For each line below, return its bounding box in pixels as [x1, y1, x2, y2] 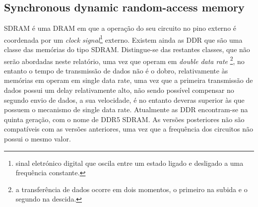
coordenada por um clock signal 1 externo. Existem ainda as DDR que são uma [4, 33, 243, 45]
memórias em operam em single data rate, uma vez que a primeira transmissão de [4, 75, 253, 85]
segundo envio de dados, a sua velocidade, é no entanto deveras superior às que [4, 94, 245, 105]
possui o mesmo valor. [4, 134, 71, 144]
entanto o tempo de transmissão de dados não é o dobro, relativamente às [4, 65, 228, 75]
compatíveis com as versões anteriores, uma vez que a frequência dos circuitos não [4, 124, 253, 134]
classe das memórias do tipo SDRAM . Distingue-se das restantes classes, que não [4, 44, 250, 55]
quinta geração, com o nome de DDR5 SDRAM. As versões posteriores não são [4, 114, 245, 124]
